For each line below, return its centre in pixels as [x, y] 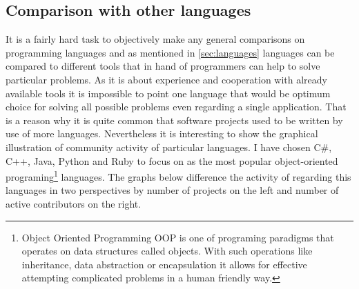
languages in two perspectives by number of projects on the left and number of [172, 190]
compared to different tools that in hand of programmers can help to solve [163, 66]
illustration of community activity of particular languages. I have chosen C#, [169, 147]
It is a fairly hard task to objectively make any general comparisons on [155, 39]
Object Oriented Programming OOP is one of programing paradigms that [178, 237]
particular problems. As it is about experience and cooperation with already [167, 79]
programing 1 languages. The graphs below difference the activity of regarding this [178, 176]
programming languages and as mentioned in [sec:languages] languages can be [170, 52]
